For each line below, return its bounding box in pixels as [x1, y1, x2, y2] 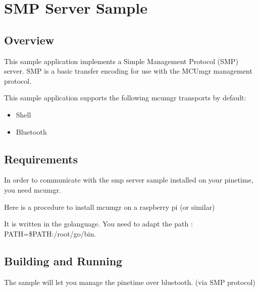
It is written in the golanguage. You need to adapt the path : [4, 218, 193, 229]
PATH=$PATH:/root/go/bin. [4, 228, 96, 239]
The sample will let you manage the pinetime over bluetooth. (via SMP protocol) [4, 276, 255, 287]
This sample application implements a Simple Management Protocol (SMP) [4, 55, 238, 66]
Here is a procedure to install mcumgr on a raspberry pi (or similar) [4, 201, 215, 212]
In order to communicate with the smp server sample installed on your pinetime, [4, 174, 253, 185]
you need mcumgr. [4, 184, 61, 195]
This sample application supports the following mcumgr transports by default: [4, 92, 246, 103]
